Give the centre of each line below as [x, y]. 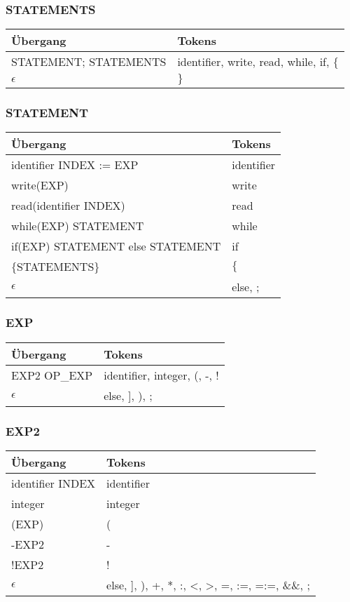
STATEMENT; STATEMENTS [89, 62]
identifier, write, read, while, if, [253, 62]
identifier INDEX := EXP [75, 165]
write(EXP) [40, 185]
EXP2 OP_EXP [52, 375]
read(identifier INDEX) [68, 206]
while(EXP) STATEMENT [78, 226]
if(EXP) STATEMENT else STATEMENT [116, 246]
